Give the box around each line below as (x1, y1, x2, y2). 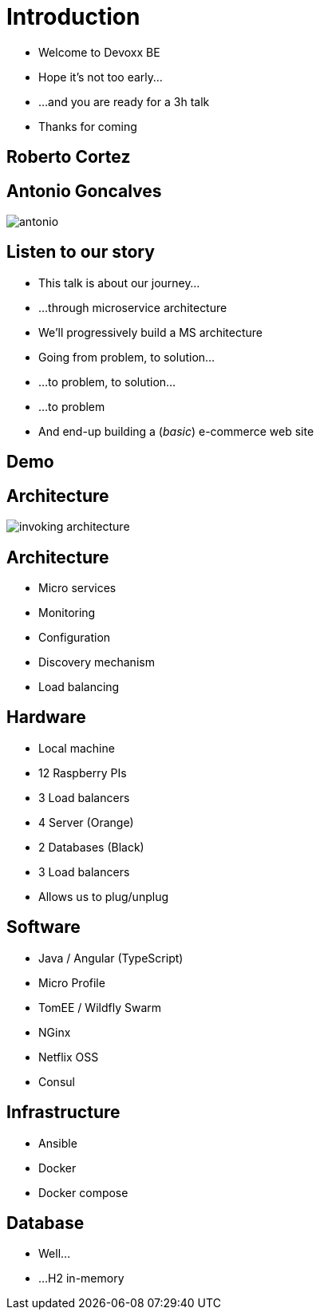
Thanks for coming (38, 119, 137, 133)
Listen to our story (6, 242, 155, 263)
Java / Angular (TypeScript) (38, 950, 184, 965)
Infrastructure (6, 1102, 120, 1123)
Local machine (38, 741, 115, 755)
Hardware (6, 707, 86, 728)
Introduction (6, 3, 140, 30)
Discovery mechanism (38, 654, 155, 669)
